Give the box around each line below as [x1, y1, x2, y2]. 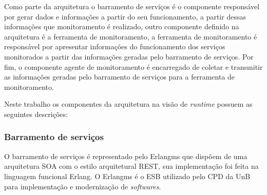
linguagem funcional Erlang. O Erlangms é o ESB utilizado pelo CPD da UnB [4, 170, 251, 181]
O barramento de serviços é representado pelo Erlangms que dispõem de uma [4, 150, 247, 161]
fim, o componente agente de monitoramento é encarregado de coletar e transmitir [4, 61, 263, 72]
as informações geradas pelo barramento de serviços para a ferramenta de [4, 71, 235, 82]
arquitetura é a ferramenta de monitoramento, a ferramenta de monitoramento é [4, 31, 257, 42]
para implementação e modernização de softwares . [4, 181, 161, 191]
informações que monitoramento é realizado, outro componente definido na [4, 21, 239, 32]
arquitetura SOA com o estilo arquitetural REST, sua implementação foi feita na [4, 161, 259, 171]
